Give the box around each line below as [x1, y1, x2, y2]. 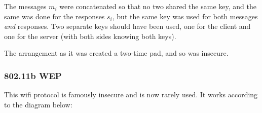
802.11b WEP [4, 69, 62, 82]
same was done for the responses [4, 11, 105, 21]
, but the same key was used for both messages [112, 11, 258, 21]
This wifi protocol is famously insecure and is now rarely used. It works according [4, 89, 258, 100]
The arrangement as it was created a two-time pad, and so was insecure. [4, 48, 229, 58]
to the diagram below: [4, 99, 72, 109]
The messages [4, 1, 47, 11]
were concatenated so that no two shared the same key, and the [59, 1, 256, 11]
